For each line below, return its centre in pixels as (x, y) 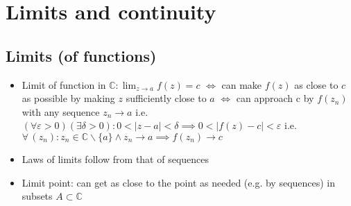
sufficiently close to (166, 98)
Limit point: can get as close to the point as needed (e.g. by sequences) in (179, 182)
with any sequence (61, 111)
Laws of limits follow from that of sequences (115, 158)
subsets (37, 196)
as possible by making (68, 98)
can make (242, 84)
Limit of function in (64, 84)
